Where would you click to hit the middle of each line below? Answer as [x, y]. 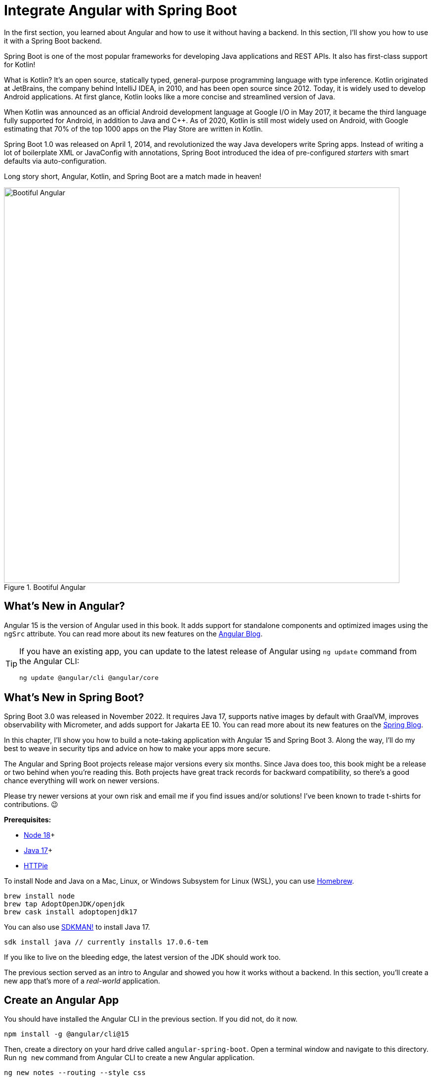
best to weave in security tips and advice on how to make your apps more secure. [137, 749]
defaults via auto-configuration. [55, 161]
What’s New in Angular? [65, 606]
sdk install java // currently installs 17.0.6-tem [106, 942]
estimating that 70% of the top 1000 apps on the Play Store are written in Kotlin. [133, 129]
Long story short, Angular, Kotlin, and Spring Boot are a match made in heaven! [133, 176]
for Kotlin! [20, 64]
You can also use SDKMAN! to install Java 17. [77, 927]
